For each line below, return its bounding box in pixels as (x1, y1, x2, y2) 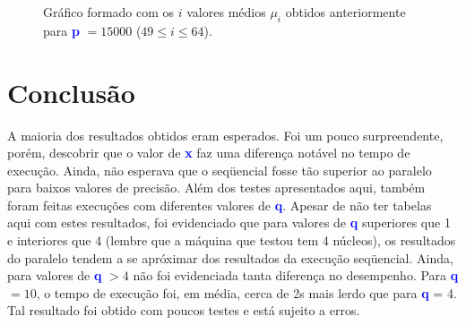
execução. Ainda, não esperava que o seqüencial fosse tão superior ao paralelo (7, 160, 432, 179)
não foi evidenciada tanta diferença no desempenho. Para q (133, 266, 459, 285)
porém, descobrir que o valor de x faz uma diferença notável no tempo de (7, 143, 410, 162)
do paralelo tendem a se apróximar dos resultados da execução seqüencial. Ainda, (7, 248, 453, 267)
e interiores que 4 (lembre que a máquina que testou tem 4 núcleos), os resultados (7, 231, 456, 250)
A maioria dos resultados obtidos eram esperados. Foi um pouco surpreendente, (7, 125, 444, 144)
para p (43, 21, 80, 39)
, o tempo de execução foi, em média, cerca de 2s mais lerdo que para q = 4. (36, 283, 457, 302)
